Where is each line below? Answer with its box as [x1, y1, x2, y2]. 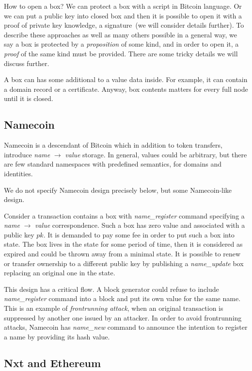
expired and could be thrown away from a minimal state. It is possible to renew [4, 249, 241, 259]
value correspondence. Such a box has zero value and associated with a [35, 220, 245, 230]
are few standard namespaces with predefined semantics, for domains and [4, 159, 221, 169]
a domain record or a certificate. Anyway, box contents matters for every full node [4, 84, 248, 94]
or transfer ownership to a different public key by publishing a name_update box [4, 258, 244, 268]
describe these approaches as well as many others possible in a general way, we [4, 29, 237, 39]
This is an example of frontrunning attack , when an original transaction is [4, 303, 223, 313]
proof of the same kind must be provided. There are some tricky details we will [4, 48, 238, 58]
